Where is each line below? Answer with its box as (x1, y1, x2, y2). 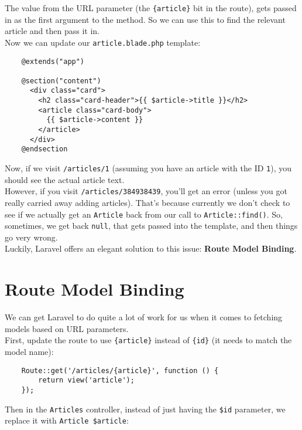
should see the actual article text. (5, 173, 125, 185)
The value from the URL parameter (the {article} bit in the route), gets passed (5, 2, 297, 13)
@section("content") (21, 76, 101, 85)
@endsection (21, 145, 68, 154)
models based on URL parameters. (5, 322, 129, 334)
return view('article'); (38, 376, 135, 385)
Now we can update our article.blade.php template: (5, 36, 201, 48)
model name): (5, 346, 54, 358)
